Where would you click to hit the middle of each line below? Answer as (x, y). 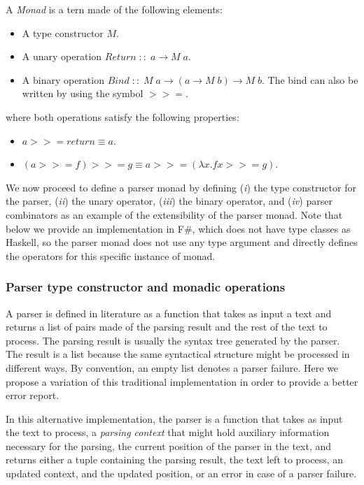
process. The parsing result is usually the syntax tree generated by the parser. (173, 340)
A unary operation (62, 56)
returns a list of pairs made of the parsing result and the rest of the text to (167, 327)
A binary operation (63, 79)
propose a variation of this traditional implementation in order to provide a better (182, 381)
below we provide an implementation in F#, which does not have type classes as (178, 228)
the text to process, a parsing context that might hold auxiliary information (168, 432)
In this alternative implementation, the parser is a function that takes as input (174, 418)
